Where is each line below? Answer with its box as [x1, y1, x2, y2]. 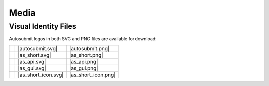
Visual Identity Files [9, 22, 77, 31]
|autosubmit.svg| [18, 45, 58, 52]
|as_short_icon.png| [69, 71, 116, 78]
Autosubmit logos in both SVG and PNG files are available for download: [9, 36, 157, 42]
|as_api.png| [69, 58, 98, 65]
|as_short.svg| [18, 51, 52, 58]
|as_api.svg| [18, 58, 46, 65]
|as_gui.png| [69, 65, 98, 72]
